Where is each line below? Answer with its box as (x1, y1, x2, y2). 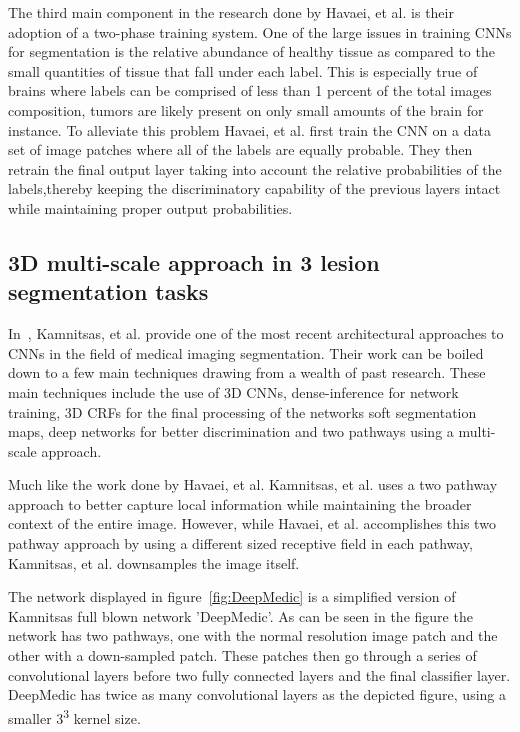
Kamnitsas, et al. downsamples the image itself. (8, 552, 300, 573)
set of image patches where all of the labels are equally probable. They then (8, 139, 473, 160)
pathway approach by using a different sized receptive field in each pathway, (8, 533, 473, 554)
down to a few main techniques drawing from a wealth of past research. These (8, 362, 486, 383)
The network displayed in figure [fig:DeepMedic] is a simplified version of (8, 586, 456, 607)
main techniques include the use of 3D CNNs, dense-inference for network (8, 381, 459, 402)
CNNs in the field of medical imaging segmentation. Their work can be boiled (8, 342, 484, 363)
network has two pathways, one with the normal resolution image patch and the (8, 625, 498, 646)
